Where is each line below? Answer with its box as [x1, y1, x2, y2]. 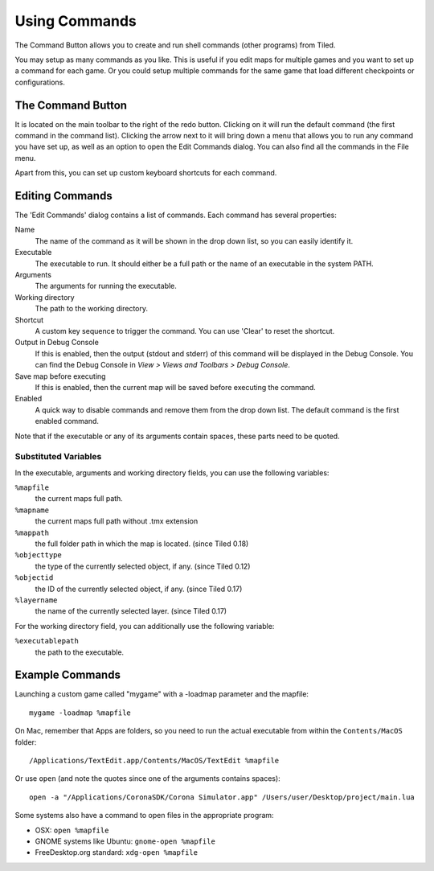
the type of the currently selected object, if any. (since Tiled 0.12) [35, 561, 251, 571]
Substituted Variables [14, 451, 102, 462]
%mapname [14, 505, 50, 515]
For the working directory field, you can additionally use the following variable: [14, 621, 275, 631]
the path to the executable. [35, 647, 125, 657]
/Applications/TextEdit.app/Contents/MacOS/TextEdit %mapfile [29, 756, 280, 765]
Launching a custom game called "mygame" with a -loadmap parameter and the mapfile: [14, 689, 309, 699]
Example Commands [14, 668, 121, 682]
